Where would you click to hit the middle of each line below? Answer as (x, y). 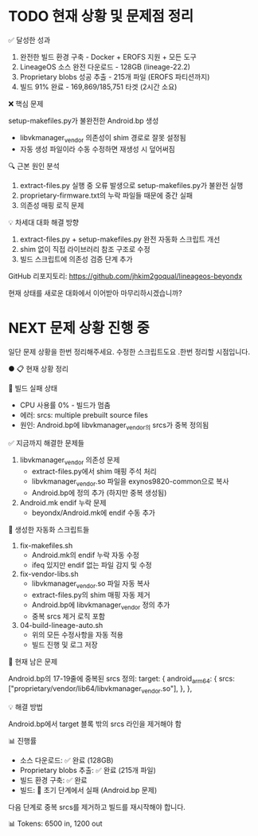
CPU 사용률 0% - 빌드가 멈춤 (65, 405)
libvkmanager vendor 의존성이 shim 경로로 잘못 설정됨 (103, 138)
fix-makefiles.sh (46, 546)
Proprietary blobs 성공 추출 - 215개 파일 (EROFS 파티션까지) (115, 77)
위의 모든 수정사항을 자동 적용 (77, 634)
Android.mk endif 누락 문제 (63, 503)
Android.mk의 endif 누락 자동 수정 (85, 555)
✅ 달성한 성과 (29, 40)
